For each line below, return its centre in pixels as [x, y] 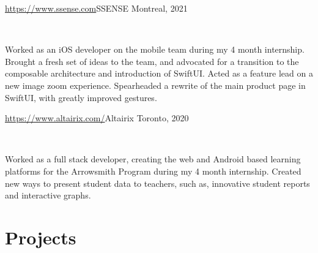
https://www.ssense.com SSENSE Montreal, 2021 [96, 8]
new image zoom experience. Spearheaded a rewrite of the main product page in [155, 85]
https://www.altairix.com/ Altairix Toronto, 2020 [97, 118]
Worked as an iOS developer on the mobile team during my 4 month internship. [155, 49]
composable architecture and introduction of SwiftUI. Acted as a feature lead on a [159, 73]
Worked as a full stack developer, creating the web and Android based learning [153, 159]
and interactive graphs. [48, 195]
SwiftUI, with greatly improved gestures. [81, 97]
